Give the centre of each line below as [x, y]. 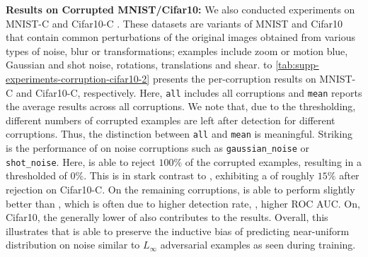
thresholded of [36, 175]
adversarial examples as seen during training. [258, 245]
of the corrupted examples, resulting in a [273, 161]
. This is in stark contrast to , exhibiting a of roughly [199, 175]
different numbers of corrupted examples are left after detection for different [171, 120]
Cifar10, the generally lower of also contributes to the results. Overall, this [167, 217]
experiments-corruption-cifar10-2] [78, 78]
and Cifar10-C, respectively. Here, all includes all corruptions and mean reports [189, 92]
